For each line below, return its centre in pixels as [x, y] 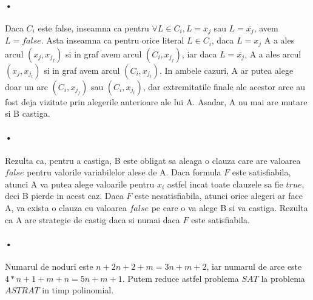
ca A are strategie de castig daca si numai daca [93, 219]
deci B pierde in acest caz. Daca [64, 196]
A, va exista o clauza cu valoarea [66, 208]
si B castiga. [28, 113]
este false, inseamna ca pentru [93, 28]
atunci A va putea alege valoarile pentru [80, 184]
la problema [283, 278]
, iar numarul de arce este [254, 266]
